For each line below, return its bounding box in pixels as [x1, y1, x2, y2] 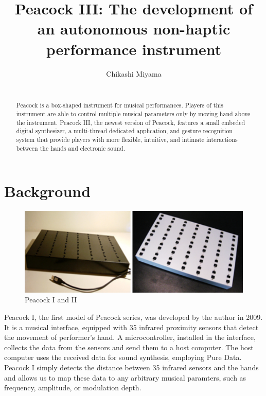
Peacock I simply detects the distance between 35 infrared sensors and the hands [4, 362, 259, 372]
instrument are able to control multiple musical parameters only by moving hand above [16, 110, 251, 118]
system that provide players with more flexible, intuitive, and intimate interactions [16, 135, 238, 144]
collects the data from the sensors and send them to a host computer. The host [4, 341, 254, 352]
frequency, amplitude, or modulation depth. [4, 382, 141, 393]
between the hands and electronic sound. [16, 143, 126, 152]
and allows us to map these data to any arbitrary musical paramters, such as [4, 372, 246, 383]
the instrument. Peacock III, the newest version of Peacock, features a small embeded [16, 118, 245, 127]
